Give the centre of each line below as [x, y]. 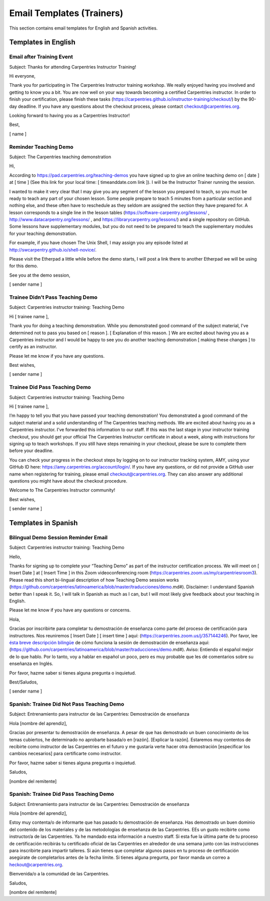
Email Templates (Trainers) [66, 13]
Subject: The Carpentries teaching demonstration [60, 157]
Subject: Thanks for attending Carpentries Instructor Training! [73, 67]
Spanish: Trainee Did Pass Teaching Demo [62, 794]
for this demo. [24, 266]
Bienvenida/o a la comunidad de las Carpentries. [59, 874]
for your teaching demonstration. [43, 234]
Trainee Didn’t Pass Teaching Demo [53, 297]
